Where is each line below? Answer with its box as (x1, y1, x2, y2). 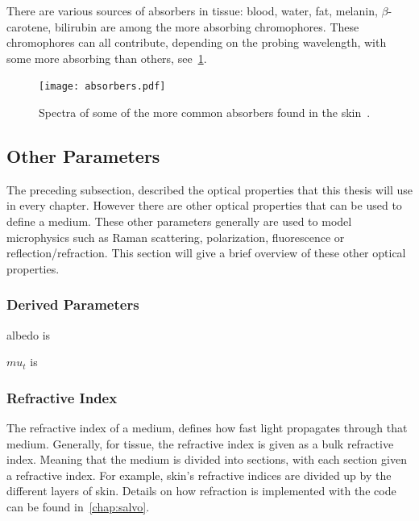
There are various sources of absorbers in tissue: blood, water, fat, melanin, (6, 2, 378, 19)
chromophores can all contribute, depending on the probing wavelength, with (6, 34, 387, 51)
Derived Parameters (6, 294, 139, 315)
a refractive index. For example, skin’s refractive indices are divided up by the (6, 466, 392, 483)
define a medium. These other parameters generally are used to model (6, 213, 352, 230)
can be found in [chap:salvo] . (6, 498, 150, 515)
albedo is (6, 326, 51, 343)
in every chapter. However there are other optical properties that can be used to (6, 197, 402, 214)
